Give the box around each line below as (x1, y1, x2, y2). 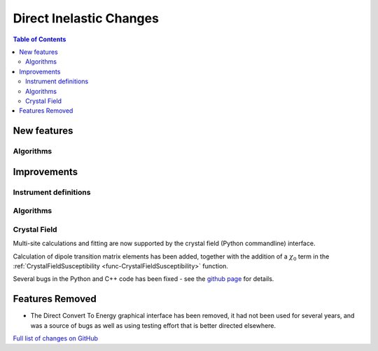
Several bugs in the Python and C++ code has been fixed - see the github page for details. (13, 275, 274, 283)
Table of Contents (13, 35, 66, 43)
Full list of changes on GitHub (13, 334, 98, 343)
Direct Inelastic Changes (13, 11, 159, 26)
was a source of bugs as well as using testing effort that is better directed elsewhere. (30, 321, 276, 329)
